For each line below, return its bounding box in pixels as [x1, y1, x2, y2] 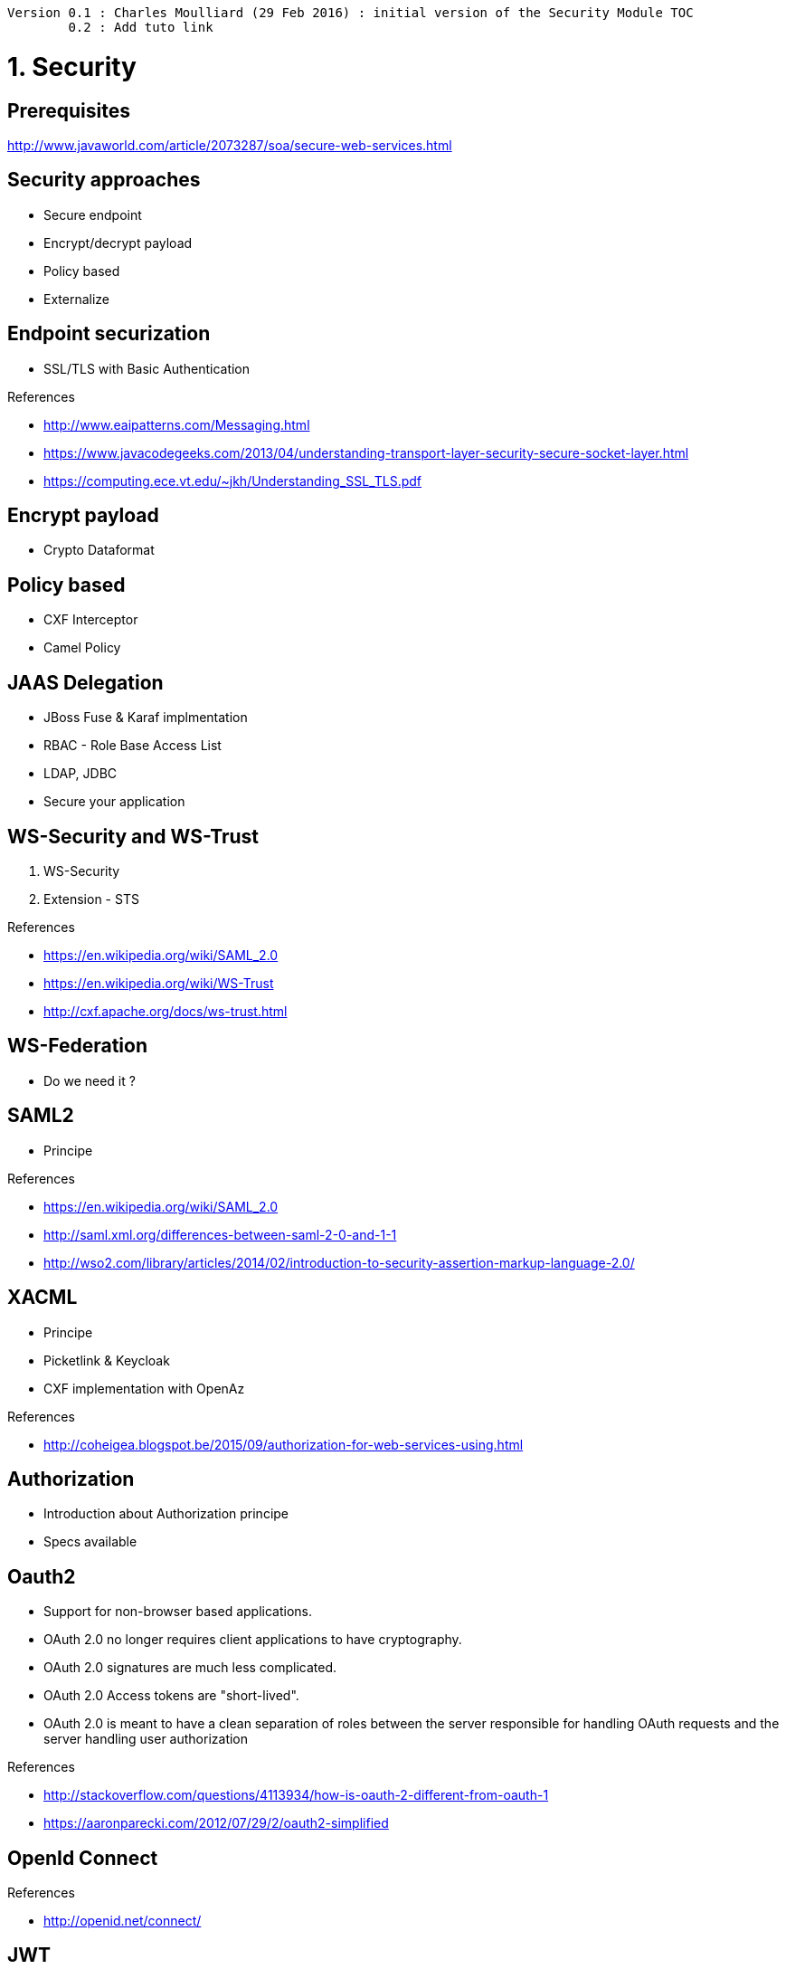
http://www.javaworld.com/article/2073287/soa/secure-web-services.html [7, 137, 452, 153]
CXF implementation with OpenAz [43, 1380, 245, 1396]
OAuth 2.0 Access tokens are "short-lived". [43, 1688, 299, 1704]
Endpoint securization [7, 322, 211, 346]
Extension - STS [43, 890, 139, 907]
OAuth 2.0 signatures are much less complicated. [43, 1660, 337, 1676]
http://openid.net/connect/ [43, 1913, 202, 1929]
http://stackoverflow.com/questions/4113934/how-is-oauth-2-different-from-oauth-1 [43, 1787, 549, 1803]
